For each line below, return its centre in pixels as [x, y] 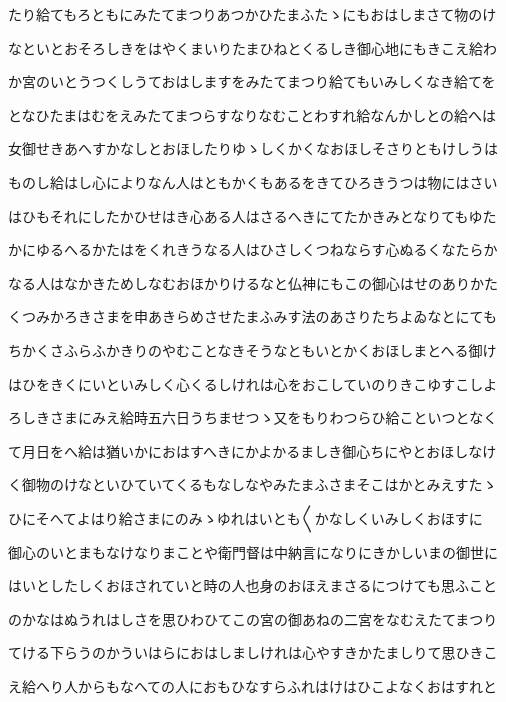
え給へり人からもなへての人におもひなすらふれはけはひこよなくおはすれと [253, 685]
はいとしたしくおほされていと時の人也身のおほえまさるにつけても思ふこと [252, 585]
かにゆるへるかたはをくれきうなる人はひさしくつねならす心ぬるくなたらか [253, 249]
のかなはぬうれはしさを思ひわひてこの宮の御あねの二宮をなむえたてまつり [253, 618]
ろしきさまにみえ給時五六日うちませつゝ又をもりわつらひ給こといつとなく [253, 417]
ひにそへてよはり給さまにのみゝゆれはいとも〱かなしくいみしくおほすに [245, 517]
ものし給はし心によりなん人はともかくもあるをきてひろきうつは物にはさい [253, 181]
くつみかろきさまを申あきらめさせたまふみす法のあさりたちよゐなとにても [252, 316]
